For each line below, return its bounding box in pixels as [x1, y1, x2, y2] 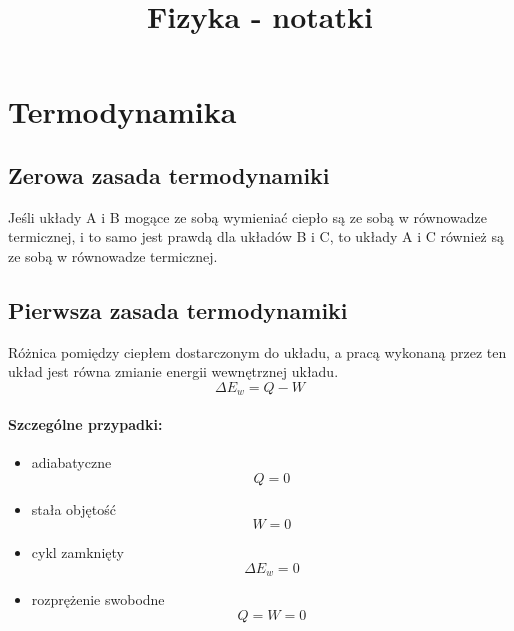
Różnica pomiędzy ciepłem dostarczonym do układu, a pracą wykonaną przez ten [8, 341, 507, 362]
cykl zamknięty [31, 542, 124, 563]
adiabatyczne [31, 452, 112, 473]
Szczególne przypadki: [8, 413, 163, 434]
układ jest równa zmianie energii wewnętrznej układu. [8, 361, 339, 382]
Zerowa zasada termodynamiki [8, 159, 330, 190]
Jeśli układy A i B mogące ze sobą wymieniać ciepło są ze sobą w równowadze [8, 206, 488, 227]
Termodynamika [8, 91, 237, 132]
